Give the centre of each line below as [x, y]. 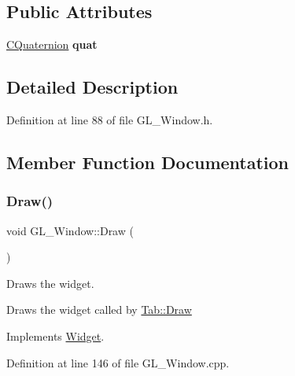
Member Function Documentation [148, 162]
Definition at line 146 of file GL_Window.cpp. [118, 362]
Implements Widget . [55, 335]
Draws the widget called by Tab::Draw [99, 310]
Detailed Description [92, 87]
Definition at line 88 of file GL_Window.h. [110, 120]
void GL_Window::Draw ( [70, 230]
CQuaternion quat [52, 44]
